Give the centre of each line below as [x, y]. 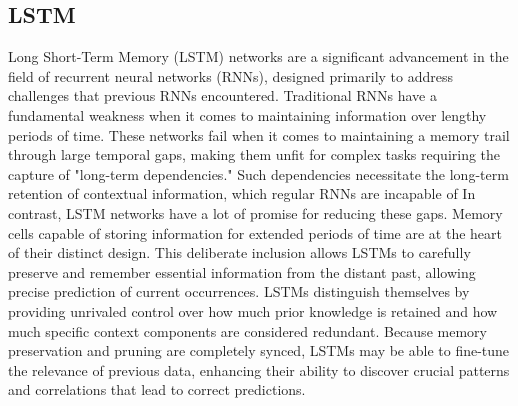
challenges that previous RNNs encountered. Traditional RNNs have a [222, 95]
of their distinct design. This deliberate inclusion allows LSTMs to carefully [239, 252]
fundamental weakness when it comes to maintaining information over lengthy [247, 114]
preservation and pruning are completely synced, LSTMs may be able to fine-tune [259, 350]
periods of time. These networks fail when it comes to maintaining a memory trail [259, 134]
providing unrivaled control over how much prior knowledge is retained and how [253, 310]
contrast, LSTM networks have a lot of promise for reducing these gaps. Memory [255, 212]
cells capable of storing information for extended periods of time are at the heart [255, 232]
